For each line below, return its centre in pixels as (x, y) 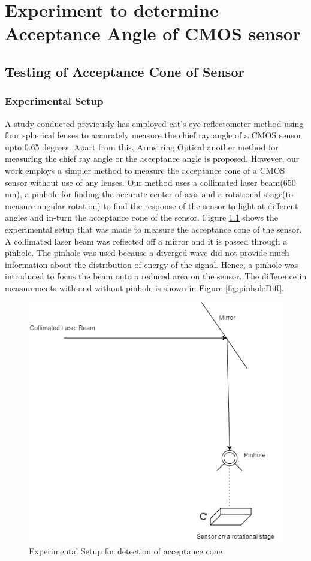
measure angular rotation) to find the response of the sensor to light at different (152, 205)
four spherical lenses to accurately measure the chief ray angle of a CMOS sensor (153, 135)
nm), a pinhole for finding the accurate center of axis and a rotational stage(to (149, 194)
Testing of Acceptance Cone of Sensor (125, 71)
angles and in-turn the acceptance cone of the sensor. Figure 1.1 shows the (142, 217)
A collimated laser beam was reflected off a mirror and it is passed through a (146, 241)
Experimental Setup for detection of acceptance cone (126, 551)
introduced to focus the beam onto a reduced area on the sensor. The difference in (156, 276)
